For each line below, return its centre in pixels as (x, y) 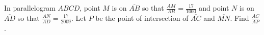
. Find (240, 17)
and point (214, 8)
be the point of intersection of (142, 17)
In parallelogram (30, 8)
